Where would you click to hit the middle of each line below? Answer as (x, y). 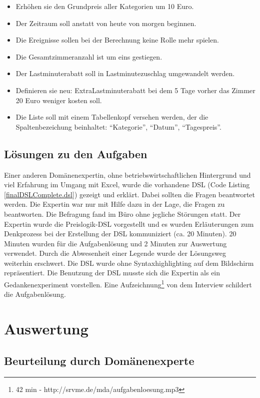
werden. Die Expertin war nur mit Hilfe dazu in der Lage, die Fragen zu (114, 204)
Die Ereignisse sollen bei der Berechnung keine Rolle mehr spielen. (117, 40)
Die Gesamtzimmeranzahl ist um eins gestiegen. (89, 56)
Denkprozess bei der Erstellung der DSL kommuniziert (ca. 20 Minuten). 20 (120, 234)
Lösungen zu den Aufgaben (76, 153)
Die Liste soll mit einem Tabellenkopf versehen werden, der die (112, 117)
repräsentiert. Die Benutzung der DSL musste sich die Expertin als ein (112, 273)
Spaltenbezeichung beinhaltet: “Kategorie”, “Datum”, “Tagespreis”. (118, 126)
